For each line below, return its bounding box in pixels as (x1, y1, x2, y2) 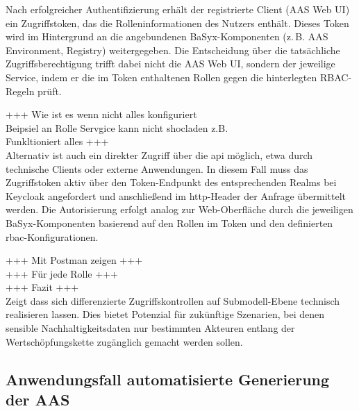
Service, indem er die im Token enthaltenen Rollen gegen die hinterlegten (6, 69, 317, 84)
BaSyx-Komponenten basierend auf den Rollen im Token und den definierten (6, 215, 333, 230)
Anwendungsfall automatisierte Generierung (6, 368, 330, 389)
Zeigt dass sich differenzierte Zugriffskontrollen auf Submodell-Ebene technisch (6, 293, 340, 308)
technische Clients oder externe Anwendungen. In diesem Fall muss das (6, 161, 308, 176)
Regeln (6, 83, 35, 98)
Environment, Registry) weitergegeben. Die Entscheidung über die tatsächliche (6, 42, 340, 57)
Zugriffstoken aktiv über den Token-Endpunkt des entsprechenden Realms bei (6, 175, 337, 190)
